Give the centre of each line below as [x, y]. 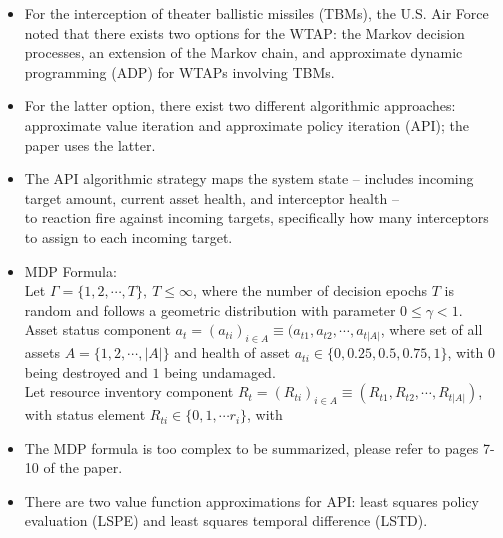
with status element [85, 414]
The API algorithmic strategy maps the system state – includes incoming [249, 178]
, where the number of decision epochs [310, 290]
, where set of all [431, 329]
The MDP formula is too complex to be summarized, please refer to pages [251, 447]
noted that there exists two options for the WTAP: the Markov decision [244, 32]
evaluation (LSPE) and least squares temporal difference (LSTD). [226, 520]
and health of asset [232, 352]
